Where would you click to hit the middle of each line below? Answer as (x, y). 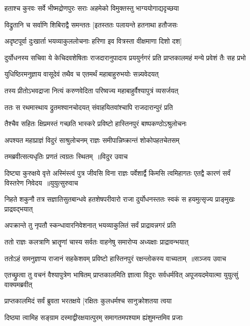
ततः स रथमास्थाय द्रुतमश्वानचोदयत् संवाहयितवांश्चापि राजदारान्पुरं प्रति (89, 107)
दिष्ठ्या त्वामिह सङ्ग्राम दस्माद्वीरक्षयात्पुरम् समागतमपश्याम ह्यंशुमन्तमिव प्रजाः (94, 317)
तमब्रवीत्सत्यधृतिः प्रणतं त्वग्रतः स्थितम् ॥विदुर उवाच (66, 156)
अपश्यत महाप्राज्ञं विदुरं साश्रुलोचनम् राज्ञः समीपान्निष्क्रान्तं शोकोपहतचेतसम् (92, 140)
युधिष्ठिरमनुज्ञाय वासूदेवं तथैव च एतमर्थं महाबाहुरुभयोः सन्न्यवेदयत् (82, 74)
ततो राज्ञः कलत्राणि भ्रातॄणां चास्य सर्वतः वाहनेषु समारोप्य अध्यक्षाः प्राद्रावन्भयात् (97, 241)
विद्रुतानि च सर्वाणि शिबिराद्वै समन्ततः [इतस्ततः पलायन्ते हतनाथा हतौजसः (91, 24)
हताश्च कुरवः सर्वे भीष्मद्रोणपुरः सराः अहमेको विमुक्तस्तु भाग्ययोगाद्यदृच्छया (92, 8)
